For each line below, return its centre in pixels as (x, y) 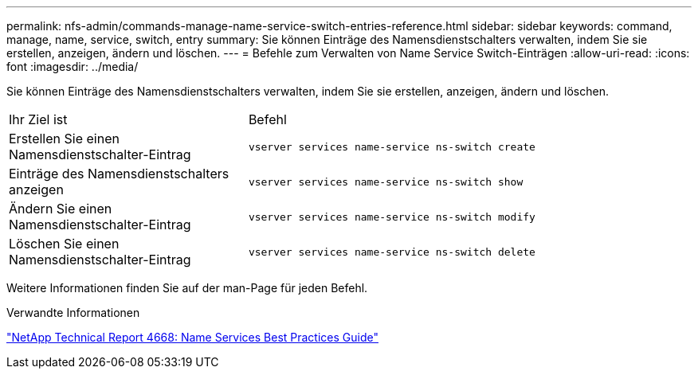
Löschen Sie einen (64, 244)
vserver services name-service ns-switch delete (392, 252)
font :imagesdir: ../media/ (73, 66)
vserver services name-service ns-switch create (392, 146)
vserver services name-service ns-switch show (386, 182)
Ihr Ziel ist (38, 119)
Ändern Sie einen (61, 209)
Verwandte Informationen (73, 312)
